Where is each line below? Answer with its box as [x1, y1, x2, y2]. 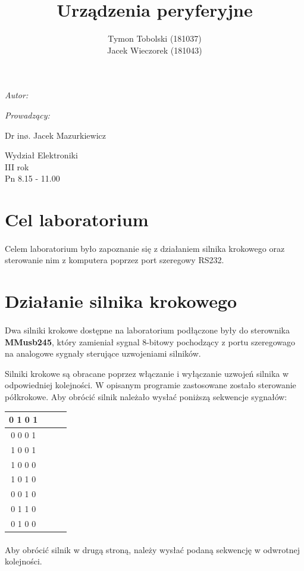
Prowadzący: [5, 108, 50, 121]
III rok [5, 160, 29, 173]
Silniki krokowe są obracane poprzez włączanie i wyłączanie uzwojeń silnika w [5, 367, 289, 379]
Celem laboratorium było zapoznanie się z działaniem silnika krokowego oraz [5, 242, 285, 254]
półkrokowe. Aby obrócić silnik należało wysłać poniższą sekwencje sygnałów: [5, 390, 287, 402]
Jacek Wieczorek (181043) [107, 43, 202, 56]
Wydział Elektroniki [5, 149, 78, 161]
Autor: [5, 89, 29, 101]
